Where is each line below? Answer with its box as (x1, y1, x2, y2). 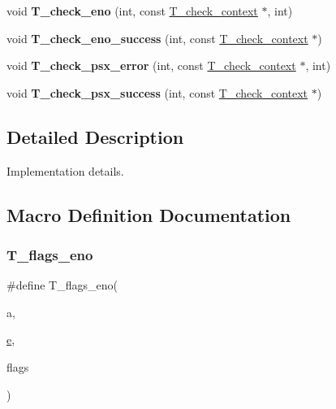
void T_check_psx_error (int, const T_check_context (6, 57, 296, 74)
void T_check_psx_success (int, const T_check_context (6, 84, 308, 101)
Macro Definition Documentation (6, 202, 291, 227)
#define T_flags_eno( (6, 276, 118, 294)
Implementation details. (6, 162, 124, 179)
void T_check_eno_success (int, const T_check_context (6, 29, 308, 46)
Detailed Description (6, 124, 184, 149)
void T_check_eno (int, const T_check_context (6, 2, 258, 19)
